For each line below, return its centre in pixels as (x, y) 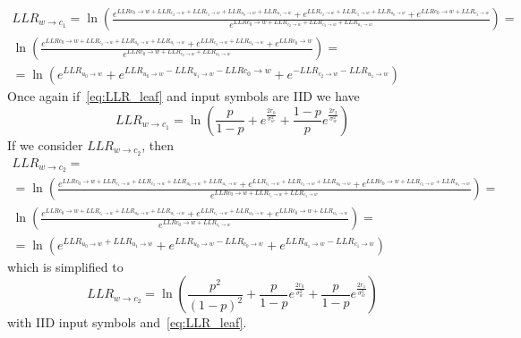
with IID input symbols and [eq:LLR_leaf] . (127, 322)
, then (158, 144)
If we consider (45, 144)
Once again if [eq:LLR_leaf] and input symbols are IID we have (184, 96)
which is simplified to (65, 266)
